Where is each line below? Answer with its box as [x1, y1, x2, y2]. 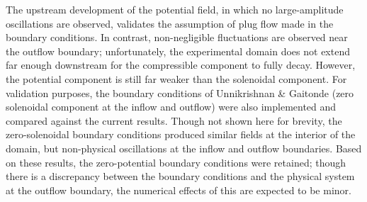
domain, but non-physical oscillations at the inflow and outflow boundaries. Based [6, 140, 362, 155]
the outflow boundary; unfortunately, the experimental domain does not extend [6, 43, 350, 58]
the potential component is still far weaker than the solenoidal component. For [6, 71, 347, 86]
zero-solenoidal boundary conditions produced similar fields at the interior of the [6, 127, 356, 142]
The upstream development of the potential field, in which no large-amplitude [6, 2, 344, 16]
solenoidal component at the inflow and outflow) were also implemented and [6, 99, 337, 114]
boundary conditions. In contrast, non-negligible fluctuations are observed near [6, 30, 348, 45]
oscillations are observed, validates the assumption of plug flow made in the [6, 16, 334, 30]
